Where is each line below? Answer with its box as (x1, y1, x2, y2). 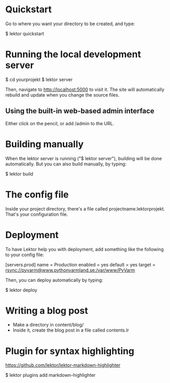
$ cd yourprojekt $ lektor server (5, 76, 73, 83)
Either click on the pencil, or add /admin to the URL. (5, 120, 115, 126)
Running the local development (5, 49, 141, 60)
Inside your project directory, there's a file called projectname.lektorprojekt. (5, 205, 165, 212)
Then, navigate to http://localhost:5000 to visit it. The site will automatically (5, 86, 164, 92)
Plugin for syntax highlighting (5, 345, 135, 357)
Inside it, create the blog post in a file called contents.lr (12, 327, 129, 333)
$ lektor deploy (5, 286, 37, 293)
